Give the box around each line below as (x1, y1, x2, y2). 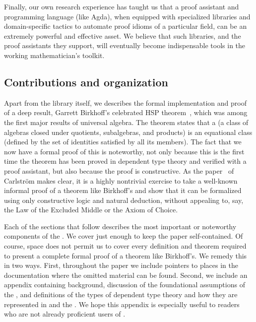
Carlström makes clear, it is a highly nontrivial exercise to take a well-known (4, 175, 238, 186)
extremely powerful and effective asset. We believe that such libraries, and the (4, 30, 241, 41)
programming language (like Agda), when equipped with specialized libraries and (4, 11, 251, 21)
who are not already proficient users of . (4, 309, 126, 319)
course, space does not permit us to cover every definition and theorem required (4, 241, 247, 251)
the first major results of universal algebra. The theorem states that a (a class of (4, 117, 249, 127)
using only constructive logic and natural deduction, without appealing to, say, (4, 194, 244, 205)
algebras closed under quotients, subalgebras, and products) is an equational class (4, 127, 253, 137)
